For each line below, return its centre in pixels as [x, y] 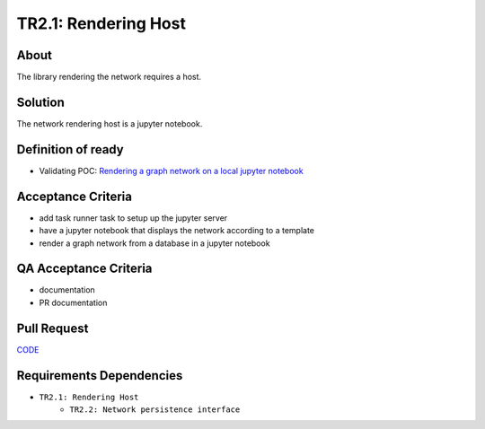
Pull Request [53, 328]
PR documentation [73, 302]
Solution [40, 102]
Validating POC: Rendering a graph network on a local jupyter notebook [172, 171]
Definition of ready [71, 149]
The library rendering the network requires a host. [109, 77]
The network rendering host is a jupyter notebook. [110, 123]
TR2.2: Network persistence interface [155, 410]
